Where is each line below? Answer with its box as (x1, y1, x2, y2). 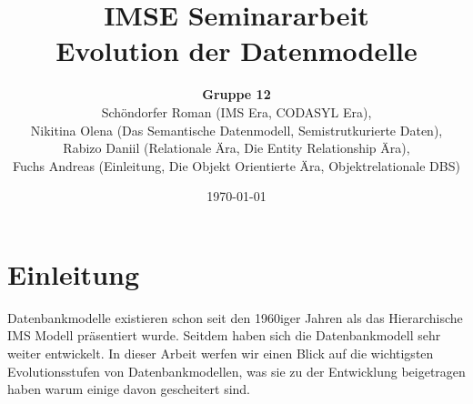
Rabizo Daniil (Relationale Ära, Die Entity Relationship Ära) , (63, 138, 410, 157)
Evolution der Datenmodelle (55, 32, 418, 69)
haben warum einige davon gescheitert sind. (7, 379, 251, 399)
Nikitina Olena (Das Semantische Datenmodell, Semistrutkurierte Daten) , (30, 120, 443, 139)
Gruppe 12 (202, 85, 271, 104)
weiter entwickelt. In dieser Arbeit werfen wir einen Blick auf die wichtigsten (7, 344, 434, 362)
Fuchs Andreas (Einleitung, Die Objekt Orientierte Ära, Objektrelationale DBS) (13, 156, 460, 175)
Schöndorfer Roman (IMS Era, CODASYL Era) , (101, 102, 372, 121)
